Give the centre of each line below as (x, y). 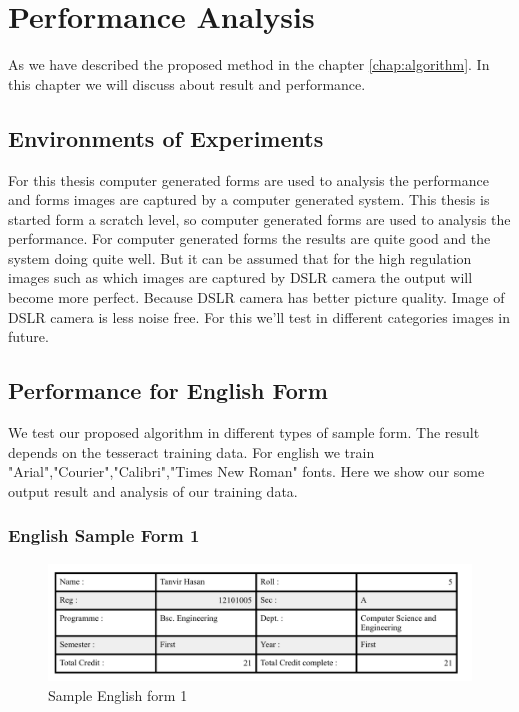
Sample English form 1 (118, 694)
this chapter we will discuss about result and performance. (187, 83)
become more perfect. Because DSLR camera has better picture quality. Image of (256, 297)
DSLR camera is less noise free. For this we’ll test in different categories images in (259, 316)
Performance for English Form (168, 390)
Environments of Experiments (166, 137)
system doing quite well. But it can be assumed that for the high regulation (240, 257)
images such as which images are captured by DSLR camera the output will (240, 277)
